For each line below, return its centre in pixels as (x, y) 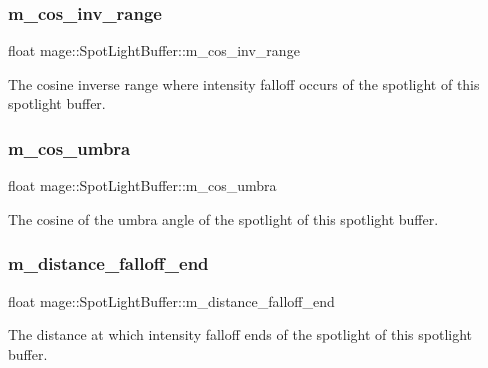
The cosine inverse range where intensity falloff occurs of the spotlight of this (244, 83)
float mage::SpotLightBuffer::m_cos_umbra (142, 185)
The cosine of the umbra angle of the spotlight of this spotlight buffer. (223, 218)
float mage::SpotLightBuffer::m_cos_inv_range (154, 50)
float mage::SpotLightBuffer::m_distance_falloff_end (171, 300)
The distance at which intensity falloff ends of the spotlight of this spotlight (240, 334)
